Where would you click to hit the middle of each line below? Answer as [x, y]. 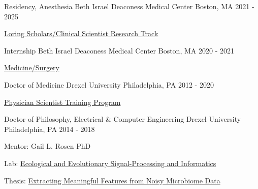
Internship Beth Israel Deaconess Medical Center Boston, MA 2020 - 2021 [119, 50]
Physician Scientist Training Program [62, 102]
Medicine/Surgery [32, 67]
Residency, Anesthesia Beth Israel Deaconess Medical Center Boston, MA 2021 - [129, 6]
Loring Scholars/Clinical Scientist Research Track [81, 33]
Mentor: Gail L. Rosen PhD [47, 146]
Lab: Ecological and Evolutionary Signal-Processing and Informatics [110, 163]
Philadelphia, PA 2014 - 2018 [50, 129]
